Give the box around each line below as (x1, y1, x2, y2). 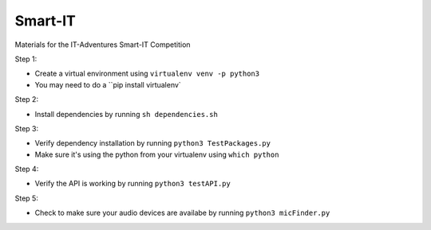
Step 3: (14, 123, 39, 133)
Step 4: (14, 164, 39, 174)
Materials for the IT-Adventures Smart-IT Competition (14, 40, 191, 49)
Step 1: (14, 54, 38, 64)
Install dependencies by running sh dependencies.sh (34, 109, 219, 119)
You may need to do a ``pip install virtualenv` (34, 80, 181, 89)
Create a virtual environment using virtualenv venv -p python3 (34, 68, 259, 79)
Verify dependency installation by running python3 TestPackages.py (34, 138, 271, 148)
